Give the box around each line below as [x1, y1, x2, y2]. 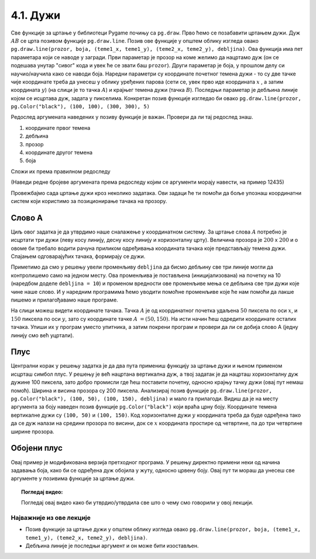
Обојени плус [11, 443, 63, 453]
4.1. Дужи [11, 9, 61, 22]
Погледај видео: [21, 488, 63, 495]
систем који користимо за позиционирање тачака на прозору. [11, 197, 167, 204]
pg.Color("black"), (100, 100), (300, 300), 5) [11, 103, 150, 110]
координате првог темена [25, 124, 91, 131]
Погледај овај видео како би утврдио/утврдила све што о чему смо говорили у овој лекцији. [21, 499, 254, 506]
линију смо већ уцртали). [11, 331, 74, 339]
